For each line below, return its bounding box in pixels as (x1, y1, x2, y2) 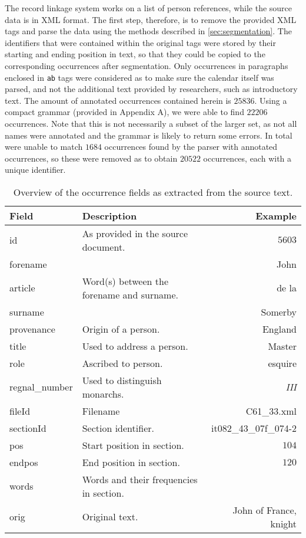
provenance (9, 322, 55, 336)
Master (268, 339, 297, 353)
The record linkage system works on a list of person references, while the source (5, 2, 292, 14)
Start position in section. (82, 438, 184, 452)
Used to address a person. (82, 339, 188, 353)
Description (82, 208, 137, 222)
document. (82, 240, 125, 254)
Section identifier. (82, 421, 154, 435)
